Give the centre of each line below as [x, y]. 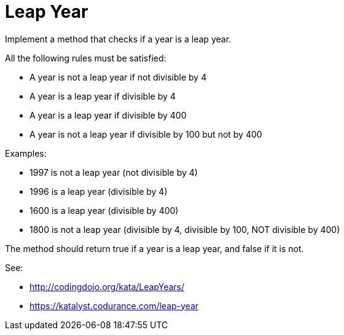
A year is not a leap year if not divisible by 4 [118, 77]
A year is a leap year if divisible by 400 [108, 115]
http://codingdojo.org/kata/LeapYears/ [107, 286]
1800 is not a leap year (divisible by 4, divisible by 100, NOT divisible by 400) [185, 229]
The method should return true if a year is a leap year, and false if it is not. [154, 248]
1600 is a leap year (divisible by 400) [104, 210]
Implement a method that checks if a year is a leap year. [118, 39]
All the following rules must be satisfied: [86, 58]
